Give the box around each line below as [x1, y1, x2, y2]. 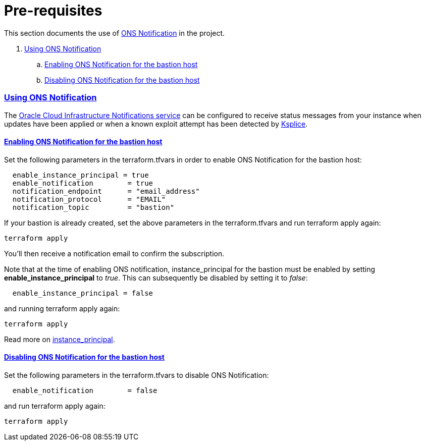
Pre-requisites [4, 2, 102, 19]
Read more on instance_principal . [4, 335, 115, 344]
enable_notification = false [12, 386, 157, 395]
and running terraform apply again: [4, 304, 120, 313]
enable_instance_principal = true [12, 171, 149, 179]
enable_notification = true [12, 179, 153, 187]
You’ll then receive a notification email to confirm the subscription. [4, 249, 225, 258]
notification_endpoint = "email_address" [12, 187, 200, 195]
